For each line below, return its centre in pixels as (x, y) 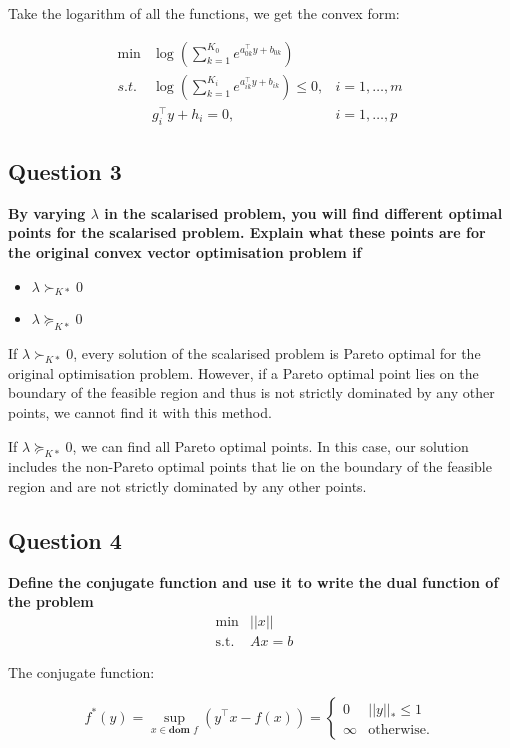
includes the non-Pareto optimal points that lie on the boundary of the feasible (250, 466)
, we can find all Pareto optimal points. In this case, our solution (270, 445)
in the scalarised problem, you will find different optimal (303, 212)
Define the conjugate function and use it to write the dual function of (253, 581)
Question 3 (65, 170)
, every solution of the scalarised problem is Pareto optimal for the (277, 353)
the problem (51, 601)
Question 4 (65, 539)
